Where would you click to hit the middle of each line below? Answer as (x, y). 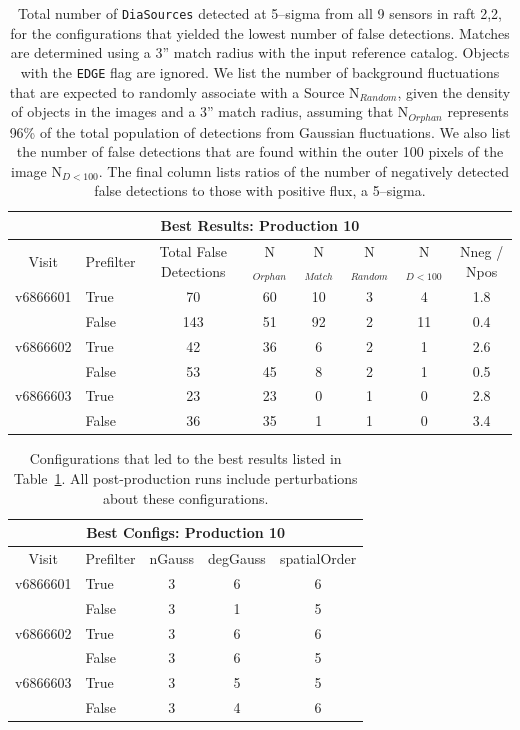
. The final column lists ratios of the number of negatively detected (303, 170)
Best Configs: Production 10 (186, 532)
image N (36, 170)
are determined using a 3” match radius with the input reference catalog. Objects (260, 52)
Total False (193, 251)
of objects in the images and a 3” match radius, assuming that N (210, 111)
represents (478, 111)
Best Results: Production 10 (260, 224)
